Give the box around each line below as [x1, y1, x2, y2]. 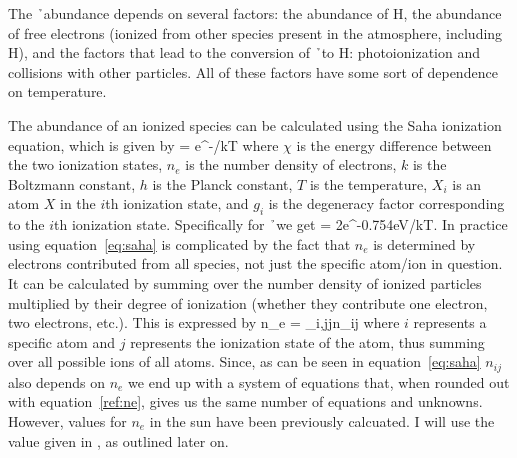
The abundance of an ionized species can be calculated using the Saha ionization [8, 114, 502, 135]
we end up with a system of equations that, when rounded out [128, 371, 510, 392]
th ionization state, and [105, 193, 249, 214]
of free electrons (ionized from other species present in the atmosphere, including [8, 22, 503, 43]
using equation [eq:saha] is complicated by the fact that [8, 233, 351, 254]
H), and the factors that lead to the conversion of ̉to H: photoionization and [8, 42, 480, 63]
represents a [413, 312, 487, 333]
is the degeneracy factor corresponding [268, 193, 505, 214]
